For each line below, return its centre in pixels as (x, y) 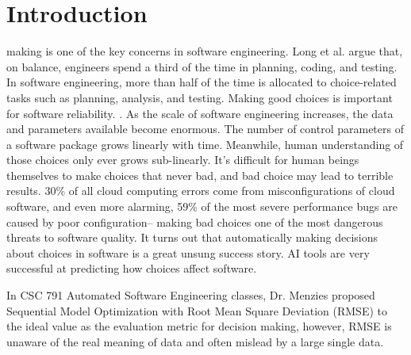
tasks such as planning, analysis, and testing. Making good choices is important (200, 97)
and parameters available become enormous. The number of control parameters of (205, 129)
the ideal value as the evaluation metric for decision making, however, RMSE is (199, 326)
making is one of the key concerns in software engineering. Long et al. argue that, (205, 51)
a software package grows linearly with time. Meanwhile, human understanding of (205, 144)
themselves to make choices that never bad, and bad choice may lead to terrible (200, 175)
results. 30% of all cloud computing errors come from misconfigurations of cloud (201, 191)
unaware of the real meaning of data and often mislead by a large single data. (195, 341)
